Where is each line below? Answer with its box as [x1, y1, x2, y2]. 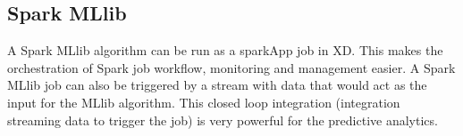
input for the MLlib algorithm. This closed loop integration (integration [7, 92, 400, 111]
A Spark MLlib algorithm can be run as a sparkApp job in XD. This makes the [7, 41, 443, 60]
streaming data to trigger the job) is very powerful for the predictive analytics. [7, 110, 438, 129]
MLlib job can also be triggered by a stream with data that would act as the [7, 76, 427, 94]
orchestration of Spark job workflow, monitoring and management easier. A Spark [7, 58, 456, 76]
